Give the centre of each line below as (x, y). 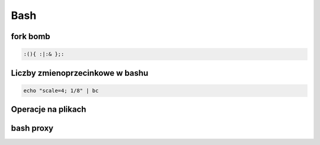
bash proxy (32, 128)
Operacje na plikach (49, 109)
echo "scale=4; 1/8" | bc (61, 91)
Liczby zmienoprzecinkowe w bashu (80, 73)
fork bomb (31, 36)
